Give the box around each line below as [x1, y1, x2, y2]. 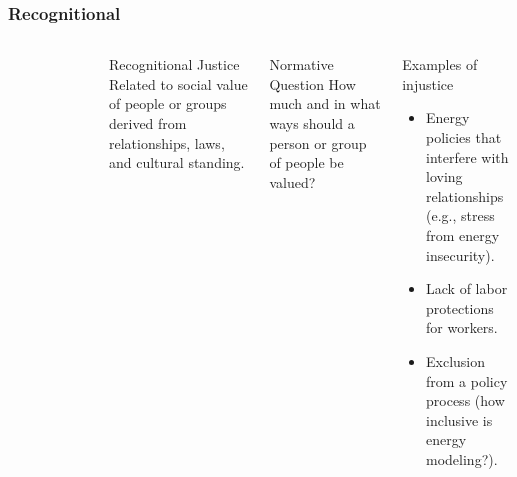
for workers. [426, 317, 498, 338]
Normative [269, 54, 334, 75]
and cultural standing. [109, 152, 245, 173]
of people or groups [109, 93, 227, 114]
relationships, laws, [109, 132, 225, 153]
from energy [426, 224, 500, 245]
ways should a [269, 113, 355, 133]
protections [426, 297, 494, 318]
